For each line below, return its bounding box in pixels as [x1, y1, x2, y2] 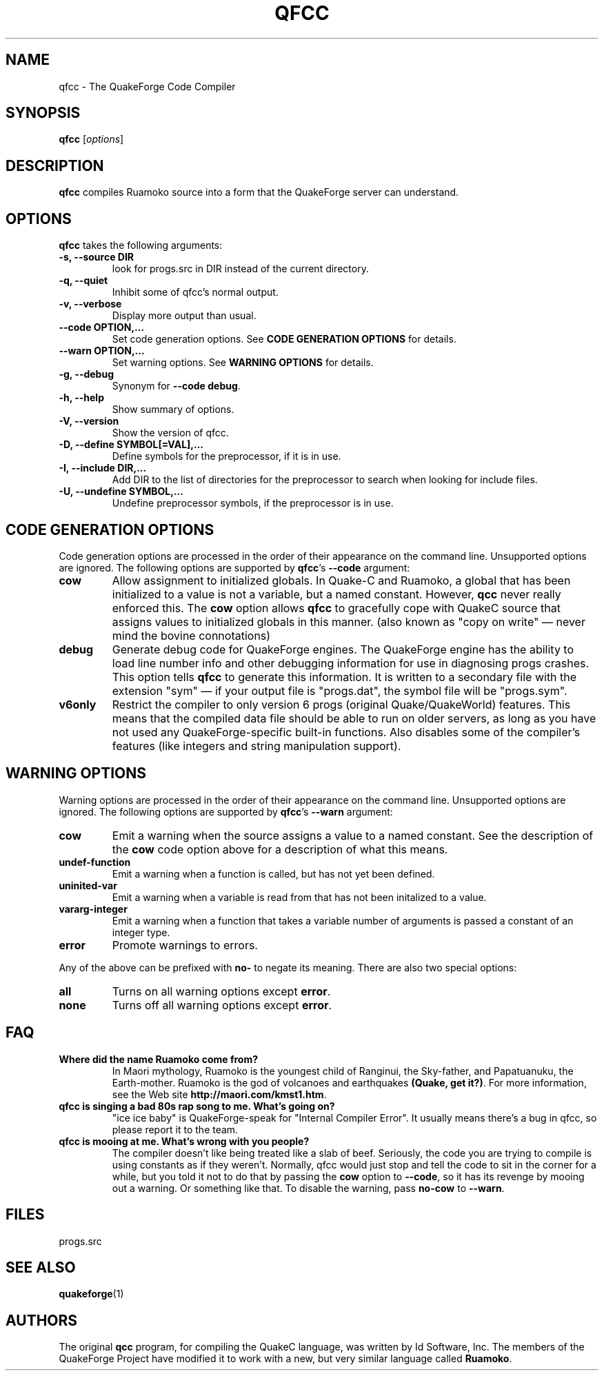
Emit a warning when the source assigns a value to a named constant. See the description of [112, 828, 594, 842]
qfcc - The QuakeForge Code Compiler [59, 80, 236, 92]
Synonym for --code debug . [112, 380, 241, 392]
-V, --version [59, 415, 119, 427]
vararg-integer [59, 902, 128, 915]
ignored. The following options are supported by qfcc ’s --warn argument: [59, 805, 393, 818]
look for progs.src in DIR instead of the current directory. [112, 263, 369, 275]
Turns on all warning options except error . [112, 984, 331, 998]
